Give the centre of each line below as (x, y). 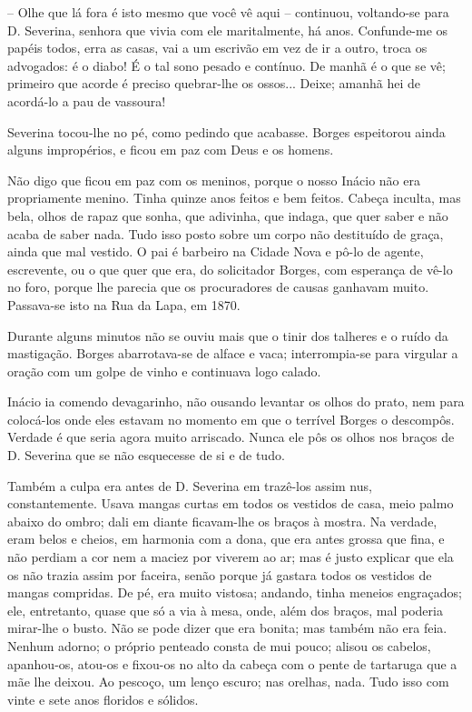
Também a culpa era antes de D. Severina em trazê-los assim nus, (190, 485)
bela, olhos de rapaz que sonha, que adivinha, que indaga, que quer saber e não (228, 215)
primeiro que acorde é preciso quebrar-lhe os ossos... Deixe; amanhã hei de (214, 83)
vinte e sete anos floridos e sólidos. (103, 699)
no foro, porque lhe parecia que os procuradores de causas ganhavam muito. (218, 287)
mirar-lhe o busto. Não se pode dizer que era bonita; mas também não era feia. (227, 628)
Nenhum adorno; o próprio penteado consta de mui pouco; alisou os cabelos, (219, 646)
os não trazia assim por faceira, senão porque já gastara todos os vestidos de (220, 574)
